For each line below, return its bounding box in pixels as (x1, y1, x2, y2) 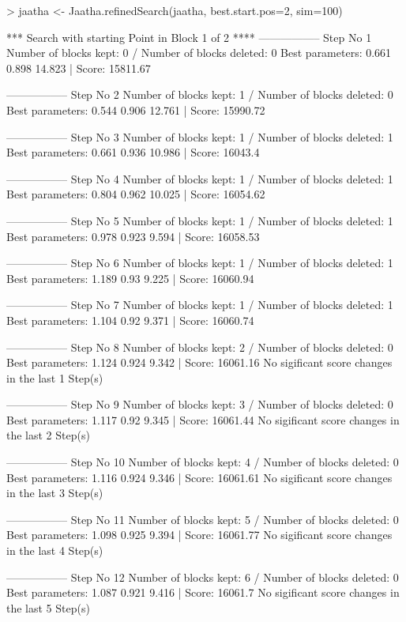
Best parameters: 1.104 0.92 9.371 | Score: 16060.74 (6, 311, 254, 328)
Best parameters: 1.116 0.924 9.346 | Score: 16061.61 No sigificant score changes (6, 469, 393, 485)
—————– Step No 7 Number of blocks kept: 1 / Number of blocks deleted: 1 (6, 296, 393, 313)
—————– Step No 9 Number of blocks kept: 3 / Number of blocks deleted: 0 (6, 396, 393, 413)
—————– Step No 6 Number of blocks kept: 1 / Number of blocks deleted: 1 (6, 254, 393, 271)
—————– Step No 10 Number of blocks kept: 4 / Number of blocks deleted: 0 (6, 454, 399, 470)
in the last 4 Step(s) (6, 542, 103, 559)
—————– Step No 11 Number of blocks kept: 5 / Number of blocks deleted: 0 (6, 511, 399, 527)
